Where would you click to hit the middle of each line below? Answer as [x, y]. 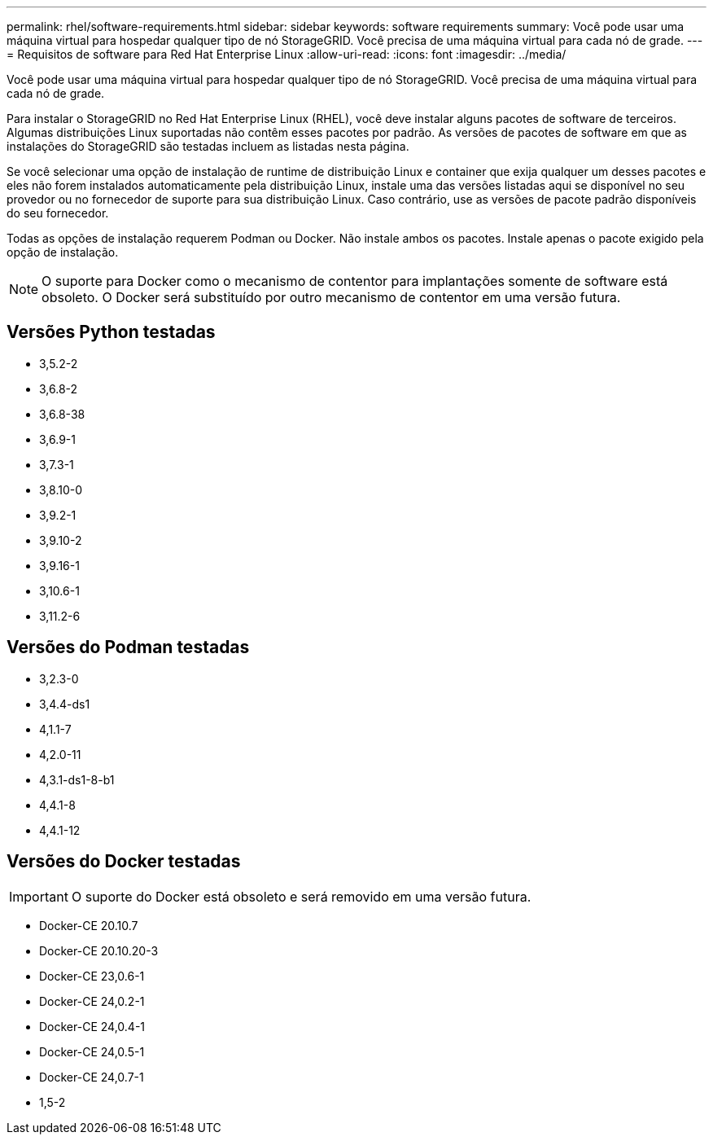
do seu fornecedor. [58, 213]
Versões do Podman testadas [128, 647]
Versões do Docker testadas [124, 862]
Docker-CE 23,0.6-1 [92, 976]
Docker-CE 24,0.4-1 [92, 1026]
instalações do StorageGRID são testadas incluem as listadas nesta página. [208, 146]
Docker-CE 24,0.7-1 [92, 1077]
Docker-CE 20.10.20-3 [99, 950]
